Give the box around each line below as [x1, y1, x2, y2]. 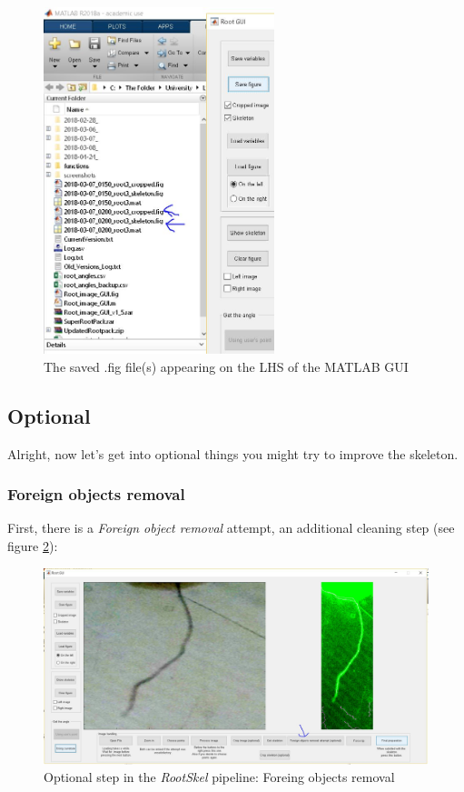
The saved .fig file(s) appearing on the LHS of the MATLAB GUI [44, 356, 409, 376]
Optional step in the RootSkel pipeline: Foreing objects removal [44, 767, 395, 787]
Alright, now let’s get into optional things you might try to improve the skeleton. [7, 444, 459, 463]
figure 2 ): [7, 536, 58, 555]
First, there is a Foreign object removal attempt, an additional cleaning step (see [7, 518, 455, 537]
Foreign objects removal [7, 483, 185, 506]
